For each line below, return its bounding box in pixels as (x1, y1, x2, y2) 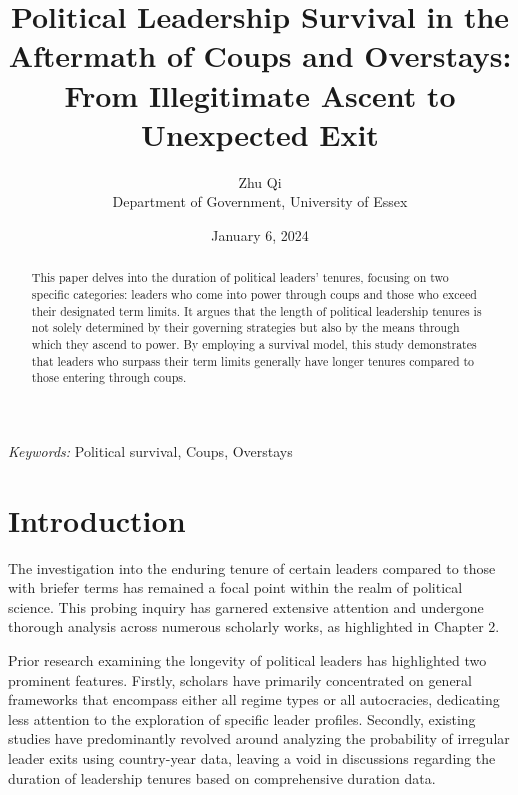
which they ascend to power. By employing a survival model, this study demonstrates (31, 335, 477, 352)
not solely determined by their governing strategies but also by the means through (31, 319, 460, 336)
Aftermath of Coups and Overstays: (8, 35, 512, 76)
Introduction (8, 499, 186, 540)
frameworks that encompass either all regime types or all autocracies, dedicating (8, 689, 500, 710)
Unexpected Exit (141, 113, 379, 154)
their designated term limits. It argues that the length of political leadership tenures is (31, 302, 482, 319)
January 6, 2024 (211, 224, 309, 245)
